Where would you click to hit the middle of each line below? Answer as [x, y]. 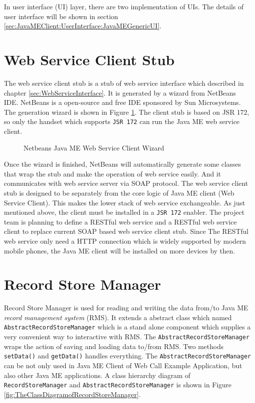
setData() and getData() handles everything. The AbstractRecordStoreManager [127, 356]
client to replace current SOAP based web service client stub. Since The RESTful [126, 231]
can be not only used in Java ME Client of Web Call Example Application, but [123, 365]
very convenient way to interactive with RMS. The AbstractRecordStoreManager [127, 337]
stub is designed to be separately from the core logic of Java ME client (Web [119, 192]
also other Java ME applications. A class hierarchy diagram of [97, 375]
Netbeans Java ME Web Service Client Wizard [94, 147]
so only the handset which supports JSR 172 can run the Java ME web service [122, 121]
